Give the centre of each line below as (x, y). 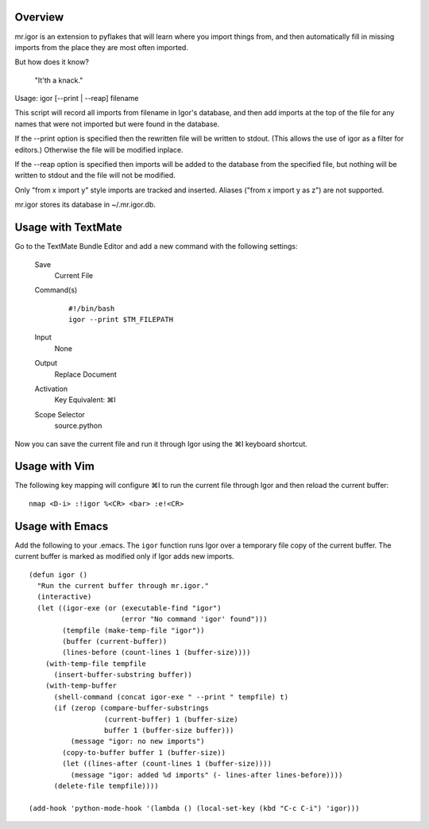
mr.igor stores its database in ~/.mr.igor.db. (85, 205)
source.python (78, 426)
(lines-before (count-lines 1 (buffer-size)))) (157, 653)
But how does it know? (52, 62)
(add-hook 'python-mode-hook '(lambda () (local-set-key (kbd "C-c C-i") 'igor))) (194, 808)
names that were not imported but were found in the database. (117, 124)
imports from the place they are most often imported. (101, 47)
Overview (39, 17)
